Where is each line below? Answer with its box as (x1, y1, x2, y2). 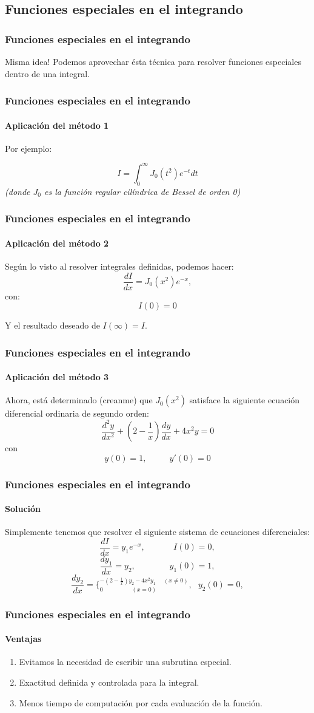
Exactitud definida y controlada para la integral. (19, 676, 199, 689)
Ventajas (5, 632, 42, 645)
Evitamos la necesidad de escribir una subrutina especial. (19, 655, 232, 668)
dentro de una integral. (5, 67, 90, 80)
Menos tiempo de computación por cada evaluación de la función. (19, 696, 262, 709)
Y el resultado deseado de (5, 319, 100, 332)
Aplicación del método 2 (5, 236, 109, 249)
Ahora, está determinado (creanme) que (5, 394, 153, 406)
